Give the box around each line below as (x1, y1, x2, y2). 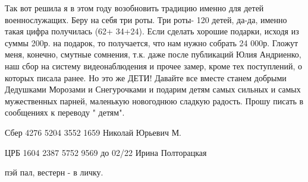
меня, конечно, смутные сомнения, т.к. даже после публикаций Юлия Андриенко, (5, 48, 301, 60)
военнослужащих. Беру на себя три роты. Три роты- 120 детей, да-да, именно (5, 13, 287, 25)
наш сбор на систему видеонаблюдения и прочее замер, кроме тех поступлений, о (5, 59, 303, 72)
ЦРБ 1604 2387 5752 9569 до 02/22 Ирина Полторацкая (5, 146, 207, 158)
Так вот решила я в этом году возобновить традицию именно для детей (5, 2, 264, 14)
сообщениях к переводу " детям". (5, 106, 125, 119)
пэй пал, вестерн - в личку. (5, 166, 103, 178)
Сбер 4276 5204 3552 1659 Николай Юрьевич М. (5, 126, 181, 138)
